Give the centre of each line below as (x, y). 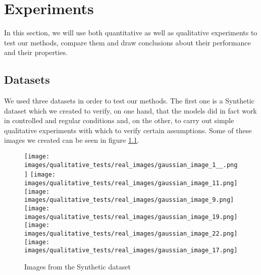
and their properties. (36, 52)
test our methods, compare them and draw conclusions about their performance (127, 42)
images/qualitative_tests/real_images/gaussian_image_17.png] (131, 251)
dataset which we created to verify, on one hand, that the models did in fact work (130, 110)
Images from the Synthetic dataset (77, 266)
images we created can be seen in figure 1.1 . (72, 140)
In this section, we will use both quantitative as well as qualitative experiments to (131, 33)
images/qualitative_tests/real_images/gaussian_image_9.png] (129, 200)
